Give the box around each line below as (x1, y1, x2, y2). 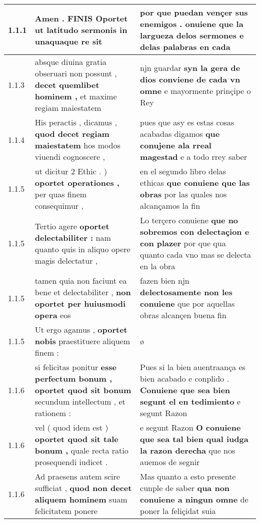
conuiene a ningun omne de (140, 494, 248, 505)
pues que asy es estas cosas (140, 116, 234, 128)
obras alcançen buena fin (140, 309, 226, 321)
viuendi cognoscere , (34, 151, 105, 162)
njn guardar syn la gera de (140, 61, 240, 73)
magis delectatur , (34, 254, 98, 266)
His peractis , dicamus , (34, 116, 117, 128)
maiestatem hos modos (34, 139, 120, 151)
